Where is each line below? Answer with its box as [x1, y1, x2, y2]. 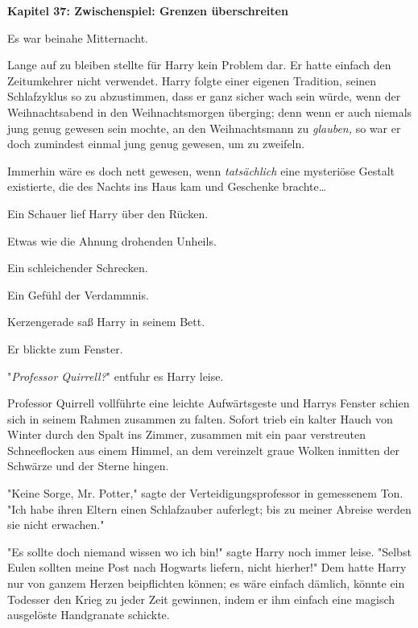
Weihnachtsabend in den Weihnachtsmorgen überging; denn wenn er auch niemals [7, 103, 412, 120]
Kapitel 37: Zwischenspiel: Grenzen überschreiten [7, 2, 288, 19]
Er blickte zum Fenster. [7, 340, 123, 357]
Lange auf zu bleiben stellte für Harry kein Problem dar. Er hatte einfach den [7, 56, 391, 73]
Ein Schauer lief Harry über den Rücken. [7, 205, 209, 221]
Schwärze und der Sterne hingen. [7, 457, 169, 474]
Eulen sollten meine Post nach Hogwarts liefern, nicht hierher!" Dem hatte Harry [7, 559, 407, 576]
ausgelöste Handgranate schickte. [7, 606, 170, 623]
